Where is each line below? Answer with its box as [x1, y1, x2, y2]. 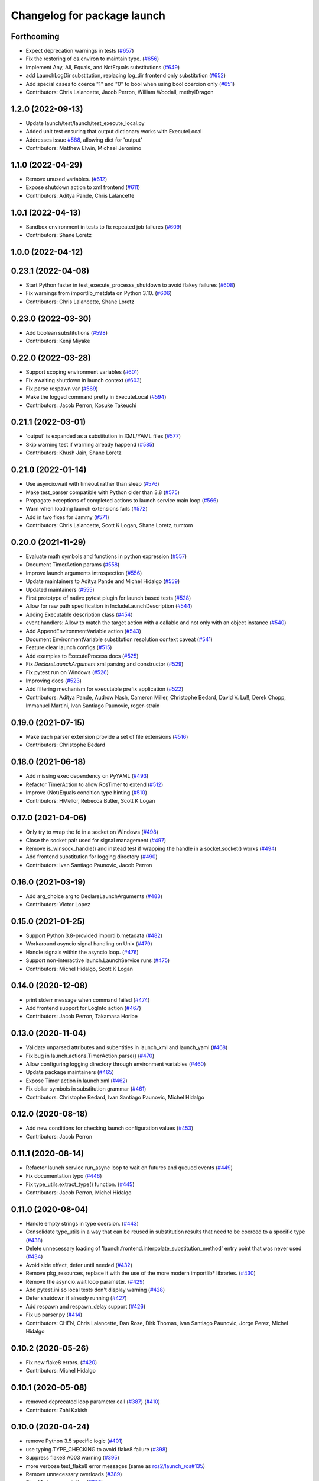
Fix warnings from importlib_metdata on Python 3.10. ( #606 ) [25, 290, 172, 297]
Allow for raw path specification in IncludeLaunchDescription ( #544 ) [25, 602, 193, 610]
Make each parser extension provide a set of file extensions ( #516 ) [25, 733, 188, 740]
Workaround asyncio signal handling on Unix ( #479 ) [25, 940, 153, 947]
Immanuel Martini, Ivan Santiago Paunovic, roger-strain [25, 702, 160, 709]
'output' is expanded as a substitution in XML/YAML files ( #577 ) [25, 432, 181, 440]
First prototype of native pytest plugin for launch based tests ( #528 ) [25, 594, 191, 601]
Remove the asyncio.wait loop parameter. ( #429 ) [25, 1278, 145, 1285]
